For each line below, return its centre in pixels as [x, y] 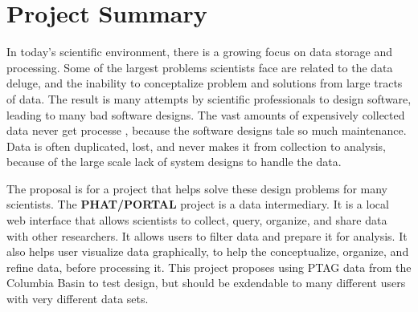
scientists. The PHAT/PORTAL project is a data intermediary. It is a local [198, 204]
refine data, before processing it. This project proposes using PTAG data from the [209, 267]
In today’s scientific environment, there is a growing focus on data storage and [200, 52]
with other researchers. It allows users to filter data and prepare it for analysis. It [207, 235]
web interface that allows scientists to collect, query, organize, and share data [197, 220]
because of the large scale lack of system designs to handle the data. [174, 162]
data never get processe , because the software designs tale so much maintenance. [207, 130]
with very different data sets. [78, 299]
